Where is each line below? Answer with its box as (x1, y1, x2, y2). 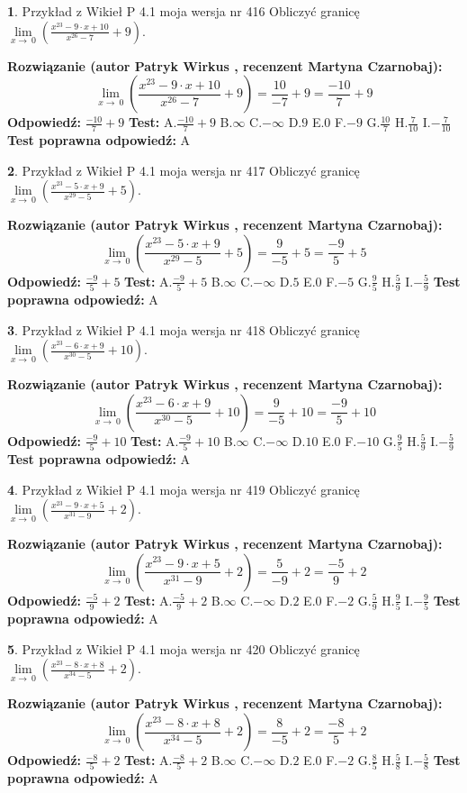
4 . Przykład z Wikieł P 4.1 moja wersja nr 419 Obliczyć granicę (7, 479, 360, 498)
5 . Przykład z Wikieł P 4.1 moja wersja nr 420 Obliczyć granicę (7, 639, 360, 658)
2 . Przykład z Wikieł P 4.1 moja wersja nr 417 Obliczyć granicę (7, 160, 360, 179)
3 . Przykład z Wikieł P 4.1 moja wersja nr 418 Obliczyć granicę (7, 320, 360, 339)
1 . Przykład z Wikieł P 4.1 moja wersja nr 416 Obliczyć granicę (7, 2, 360, 20)
